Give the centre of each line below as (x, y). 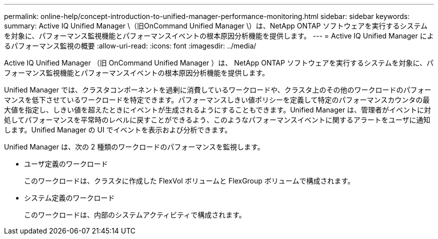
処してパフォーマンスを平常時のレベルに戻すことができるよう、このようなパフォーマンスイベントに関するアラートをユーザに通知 (217, 120)
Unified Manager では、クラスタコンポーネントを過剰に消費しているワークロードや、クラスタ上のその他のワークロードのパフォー (218, 90)
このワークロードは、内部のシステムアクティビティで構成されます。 (135, 215)
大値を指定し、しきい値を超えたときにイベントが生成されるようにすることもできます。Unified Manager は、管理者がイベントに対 (218, 110)
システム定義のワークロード (69, 198)
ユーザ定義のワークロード (66, 164)
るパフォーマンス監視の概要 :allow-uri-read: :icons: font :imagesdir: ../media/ (130, 46)
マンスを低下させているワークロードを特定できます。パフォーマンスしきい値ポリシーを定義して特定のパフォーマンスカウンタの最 (217, 100)
